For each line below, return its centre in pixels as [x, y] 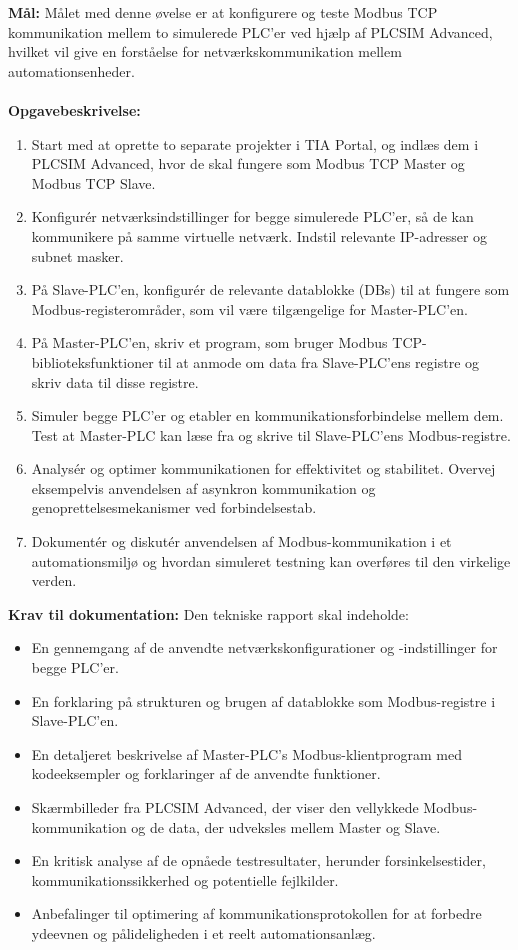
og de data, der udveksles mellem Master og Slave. [286, 826]
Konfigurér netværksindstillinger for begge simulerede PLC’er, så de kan [252, 216]
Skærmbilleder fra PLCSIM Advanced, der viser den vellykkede [225, 807]
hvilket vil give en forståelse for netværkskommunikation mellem [205, 51]
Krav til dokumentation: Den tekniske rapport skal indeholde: [208, 613]
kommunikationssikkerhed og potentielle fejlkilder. [185, 879]
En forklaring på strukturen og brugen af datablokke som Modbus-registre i [263, 700]
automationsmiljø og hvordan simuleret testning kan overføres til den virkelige [271, 560]
